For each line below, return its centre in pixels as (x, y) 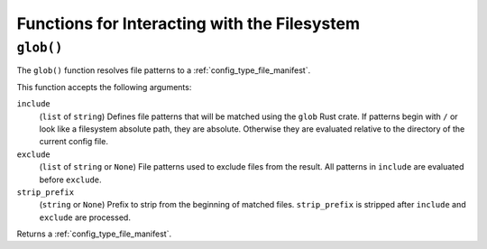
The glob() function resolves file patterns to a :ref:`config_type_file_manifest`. (164, 70)
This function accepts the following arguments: (104, 87)
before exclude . (71, 180)
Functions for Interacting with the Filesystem (188, 23)
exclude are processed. (85, 217)
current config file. (74, 142)
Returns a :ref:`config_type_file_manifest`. (94, 234)
